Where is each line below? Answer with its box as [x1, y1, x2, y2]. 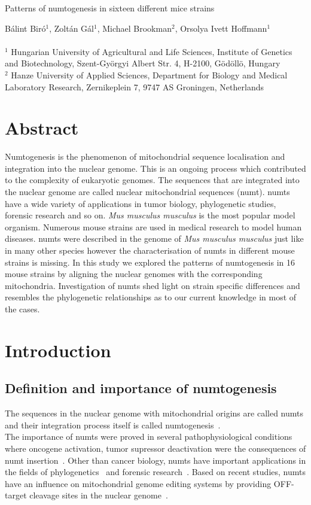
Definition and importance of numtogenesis [5, 379, 277, 397]
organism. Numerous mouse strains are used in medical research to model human [5, 220, 302, 233]
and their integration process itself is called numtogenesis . [5, 418, 221, 431]
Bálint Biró [5, 22, 46, 34]
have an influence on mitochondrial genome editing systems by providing [5, 477, 272, 489]
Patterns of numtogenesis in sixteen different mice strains [5, 2, 215, 14]
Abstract [5, 115, 79, 140]
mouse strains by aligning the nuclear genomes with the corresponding [5, 267, 263, 280]
